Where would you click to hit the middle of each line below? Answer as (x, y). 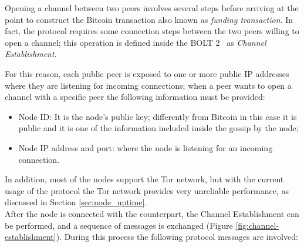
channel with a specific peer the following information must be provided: (135, 97)
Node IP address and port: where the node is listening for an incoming (146, 147)
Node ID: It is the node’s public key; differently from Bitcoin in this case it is (158, 116)
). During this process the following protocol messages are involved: (177, 237)
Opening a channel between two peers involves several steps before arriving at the (152, 8)
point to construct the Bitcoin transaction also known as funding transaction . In (149, 19)
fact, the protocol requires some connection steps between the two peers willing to (152, 31)
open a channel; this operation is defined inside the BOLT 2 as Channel (136, 42)
